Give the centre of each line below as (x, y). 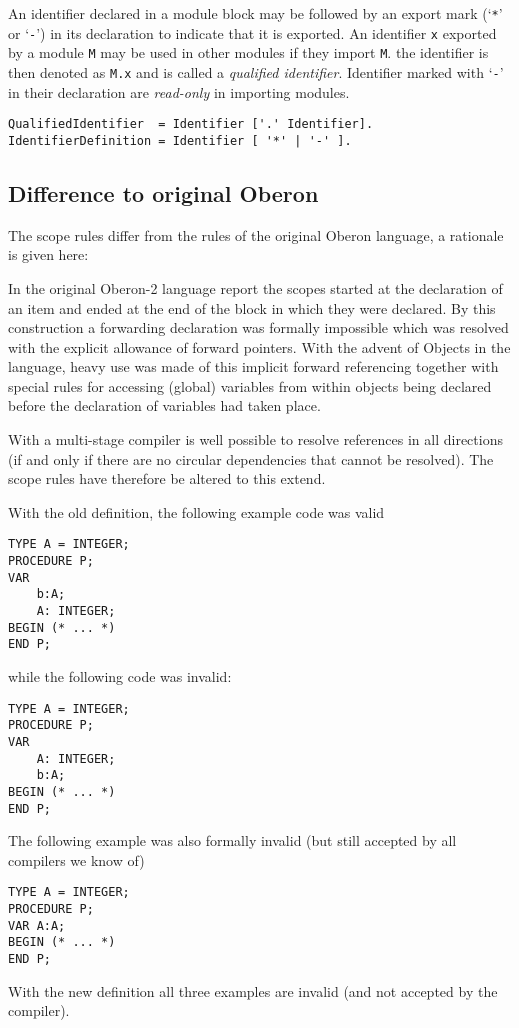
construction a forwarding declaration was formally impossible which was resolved (258, 327)
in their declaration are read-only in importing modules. (179, 91)
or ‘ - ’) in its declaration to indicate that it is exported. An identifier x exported (252, 32)
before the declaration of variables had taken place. (164, 405)
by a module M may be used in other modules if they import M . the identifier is (248, 52)
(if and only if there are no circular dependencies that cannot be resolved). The (251, 458)
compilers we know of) (76, 859)
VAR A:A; (37, 925)
